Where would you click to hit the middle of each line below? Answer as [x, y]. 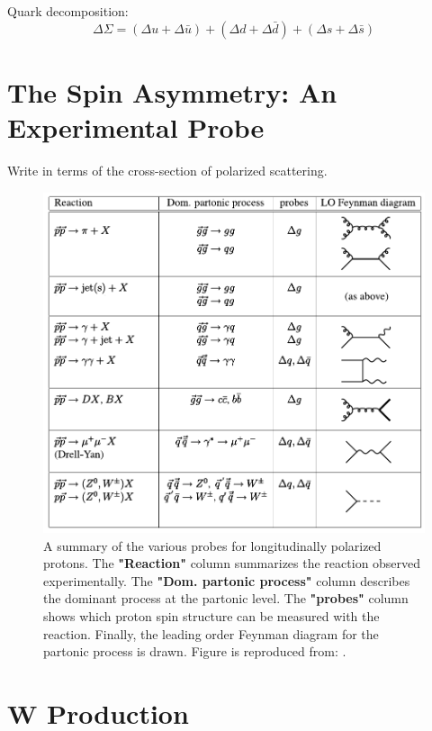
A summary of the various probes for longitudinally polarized [212, 545]
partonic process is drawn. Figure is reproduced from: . [195, 651]
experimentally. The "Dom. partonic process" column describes [227, 580]
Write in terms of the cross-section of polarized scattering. [167, 170]
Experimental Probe [136, 126]
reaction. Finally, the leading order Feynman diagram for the [211, 633]
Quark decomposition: [68, 11]
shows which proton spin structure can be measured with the [211, 616]
